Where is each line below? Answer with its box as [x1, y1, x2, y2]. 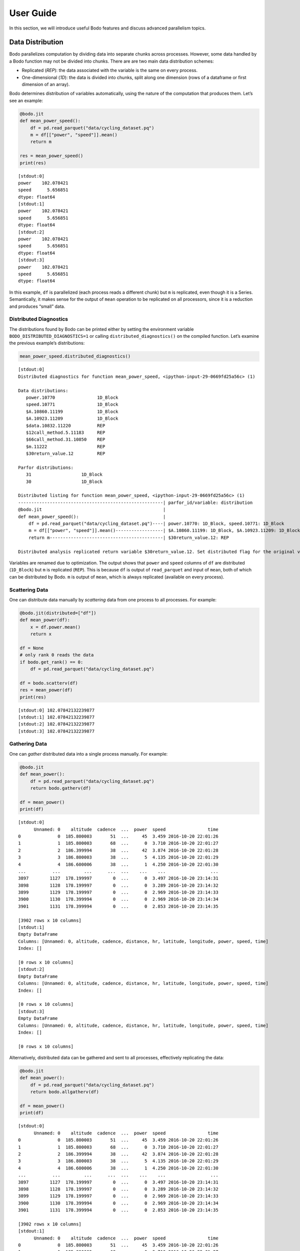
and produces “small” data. [9, 303, 65, 309]
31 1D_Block [25, 472, 102, 477]
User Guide [9, 8, 57, 19]
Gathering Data [9, 741, 47, 748]
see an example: [9, 98, 43, 104]
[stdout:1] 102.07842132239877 [18, 714, 95, 720]
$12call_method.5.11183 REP [25, 429, 105, 435]
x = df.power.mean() [30, 624, 81, 630]
